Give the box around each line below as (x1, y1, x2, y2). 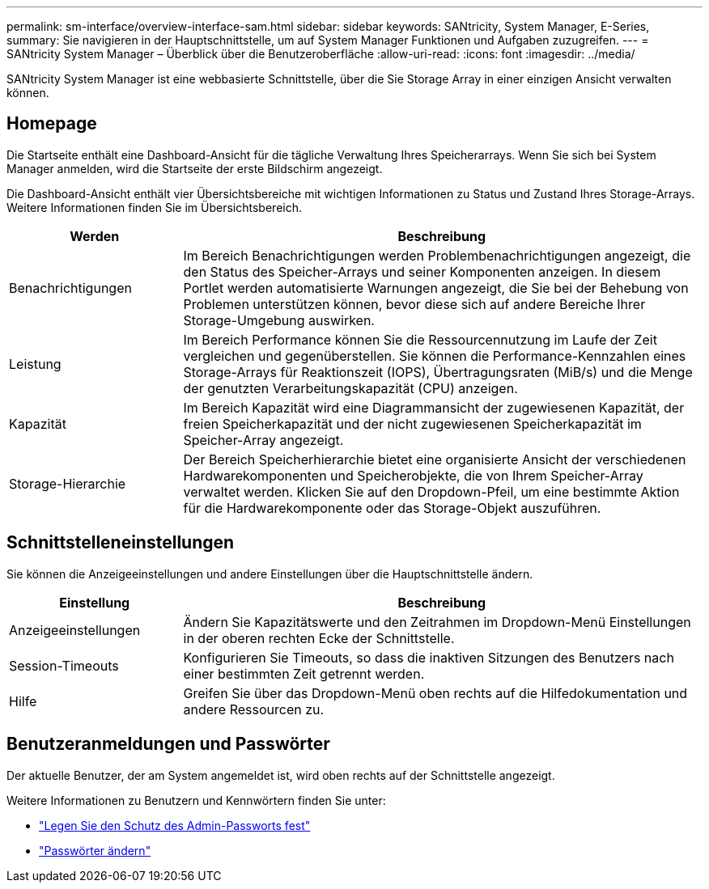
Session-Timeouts (9, 657, 119, 674)
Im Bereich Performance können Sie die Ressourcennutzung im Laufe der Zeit (183, 331, 657, 348)
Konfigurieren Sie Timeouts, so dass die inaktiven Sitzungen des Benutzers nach (183, 649, 674, 666)
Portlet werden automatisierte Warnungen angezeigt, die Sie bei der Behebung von (183, 279, 689, 296)
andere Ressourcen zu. (183, 701, 325, 718)
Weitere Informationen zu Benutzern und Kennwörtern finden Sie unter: (6, 793, 386, 807)
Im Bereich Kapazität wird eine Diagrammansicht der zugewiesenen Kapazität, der (183, 399, 685, 416)
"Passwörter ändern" (39, 843, 151, 857)
